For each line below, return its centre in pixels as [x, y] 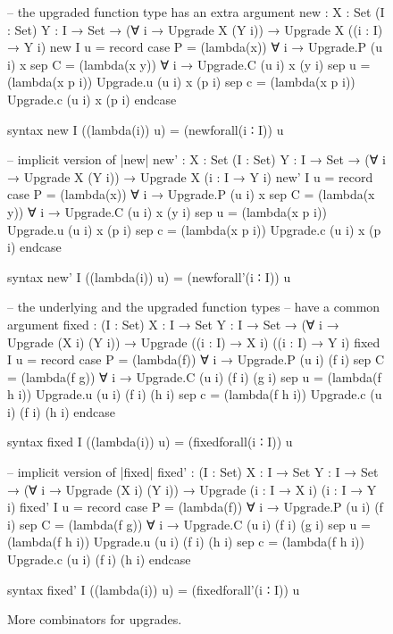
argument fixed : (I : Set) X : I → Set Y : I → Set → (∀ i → [173, 324]
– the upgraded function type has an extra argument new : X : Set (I [196, 12]
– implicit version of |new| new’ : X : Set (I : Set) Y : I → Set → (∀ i [196, 159]
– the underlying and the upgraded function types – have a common [194, 307]
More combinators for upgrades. [95, 619]
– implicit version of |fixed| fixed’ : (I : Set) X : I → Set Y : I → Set [193, 472]
